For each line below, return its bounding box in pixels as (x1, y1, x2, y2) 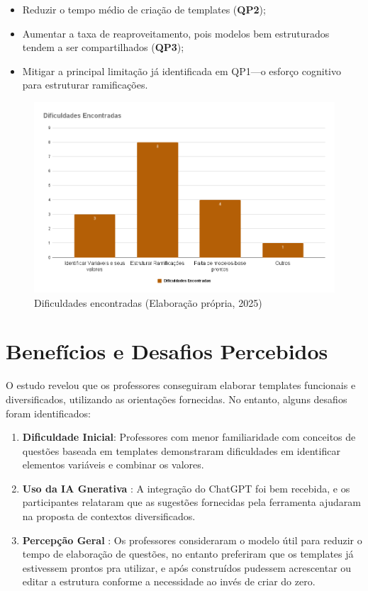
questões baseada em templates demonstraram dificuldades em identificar (22, 443, 340, 458)
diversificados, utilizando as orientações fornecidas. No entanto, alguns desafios (6, 391, 347, 406)
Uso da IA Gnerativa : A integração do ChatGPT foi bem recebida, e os (22, 480, 350, 495)
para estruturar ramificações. (22, 77, 148, 92)
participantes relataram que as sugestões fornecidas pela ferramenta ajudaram (22, 495, 361, 510)
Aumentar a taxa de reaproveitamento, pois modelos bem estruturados (22, 26, 330, 40)
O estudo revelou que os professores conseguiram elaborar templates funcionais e (6, 378, 356, 393)
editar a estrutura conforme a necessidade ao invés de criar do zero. (22, 574, 316, 589)
